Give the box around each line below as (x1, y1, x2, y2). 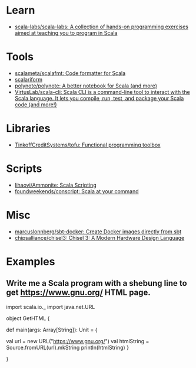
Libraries (6, 122, 51, 135)
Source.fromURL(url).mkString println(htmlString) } (6, 344, 129, 351)
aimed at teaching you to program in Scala (14, 29, 118, 36)
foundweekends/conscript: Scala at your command (14, 187, 139, 195)
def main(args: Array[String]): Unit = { (6, 326, 98, 333)
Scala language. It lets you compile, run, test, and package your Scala (14, 95, 184, 102)
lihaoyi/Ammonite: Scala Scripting (14, 181, 97, 188)
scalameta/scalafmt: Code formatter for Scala (14, 69, 126, 77)
